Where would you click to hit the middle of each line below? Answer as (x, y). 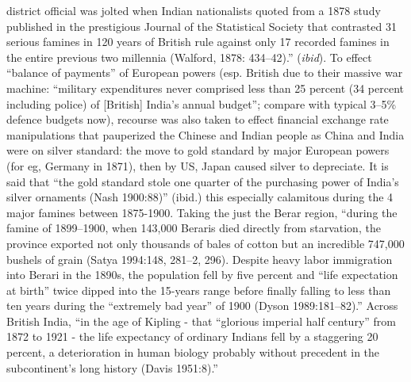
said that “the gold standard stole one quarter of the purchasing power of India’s (203, 181)
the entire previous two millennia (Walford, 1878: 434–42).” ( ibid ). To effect (189, 57)
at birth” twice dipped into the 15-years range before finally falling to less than (199, 290)
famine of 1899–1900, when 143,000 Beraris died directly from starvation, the (194, 228)
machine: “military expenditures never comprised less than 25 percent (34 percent (205, 88)
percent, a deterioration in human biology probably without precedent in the (193, 352)
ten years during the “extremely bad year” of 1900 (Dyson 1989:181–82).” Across (202, 306)
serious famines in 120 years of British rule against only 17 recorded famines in (198, 42)
